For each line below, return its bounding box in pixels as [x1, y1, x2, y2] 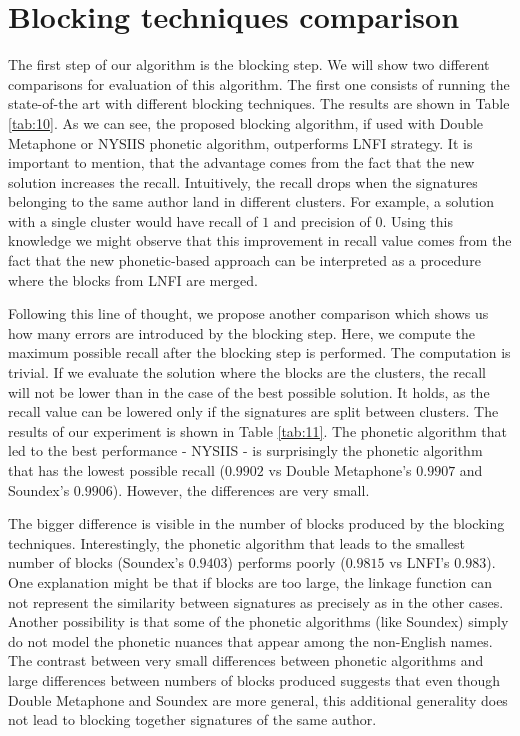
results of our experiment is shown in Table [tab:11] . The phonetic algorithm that [8, 420, 508, 441]
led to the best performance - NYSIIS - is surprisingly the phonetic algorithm [8, 440, 483, 461]
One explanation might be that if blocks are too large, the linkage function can [8, 571, 492, 592]
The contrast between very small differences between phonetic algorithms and [8, 650, 484, 671]
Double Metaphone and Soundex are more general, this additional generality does [8, 689, 508, 710]
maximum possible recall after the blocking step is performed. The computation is [8, 342, 511, 363]
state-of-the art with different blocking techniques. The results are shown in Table [8, 93, 510, 114]
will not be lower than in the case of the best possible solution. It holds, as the [8, 381, 490, 402]
